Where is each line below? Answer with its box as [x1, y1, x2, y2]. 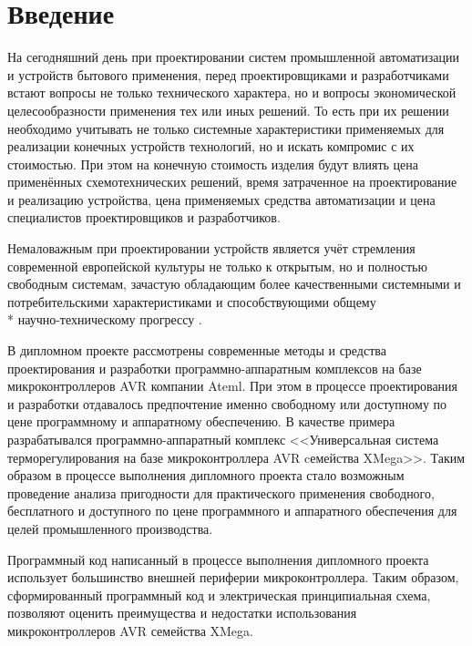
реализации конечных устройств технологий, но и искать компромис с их [7, 137, 415, 156]
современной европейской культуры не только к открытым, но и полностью [7, 256, 427, 275]
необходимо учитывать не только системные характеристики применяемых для [7, 118, 445, 138]
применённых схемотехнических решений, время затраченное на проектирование [7, 172, 457, 191]
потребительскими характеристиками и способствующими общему [7, 292, 376, 311]
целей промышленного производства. [7, 518, 213, 538]
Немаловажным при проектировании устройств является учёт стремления [7, 239, 416, 258]
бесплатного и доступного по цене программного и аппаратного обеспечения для [7, 501, 457, 520]
